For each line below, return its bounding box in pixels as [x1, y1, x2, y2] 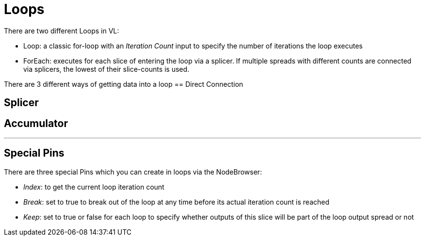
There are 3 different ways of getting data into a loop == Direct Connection [4, 80, 244, 88]
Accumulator [4, 117, 68, 129]
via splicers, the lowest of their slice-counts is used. [23, 64, 190, 73]
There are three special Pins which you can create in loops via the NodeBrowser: [4, 167, 262, 176]
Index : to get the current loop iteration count [23, 182, 164, 191]
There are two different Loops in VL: [4, 26, 119, 35]
